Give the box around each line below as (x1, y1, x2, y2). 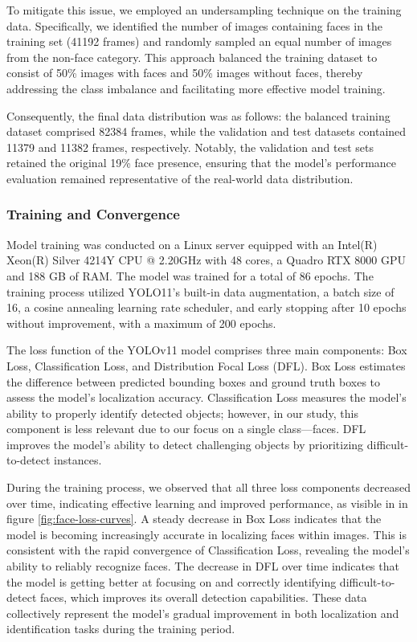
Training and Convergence (6, 204, 180, 224)
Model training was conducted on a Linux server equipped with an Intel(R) (6, 235, 378, 252)
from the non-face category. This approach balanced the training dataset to (6, 48, 378, 65)
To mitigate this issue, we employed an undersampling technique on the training (6, 2, 402, 18)
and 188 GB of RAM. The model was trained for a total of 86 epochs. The (6, 267, 374, 284)
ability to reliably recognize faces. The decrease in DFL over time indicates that (6, 558, 399, 575)
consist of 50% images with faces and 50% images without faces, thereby (6, 64, 363, 81)
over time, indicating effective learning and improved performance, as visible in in (6, 494, 408, 511)
